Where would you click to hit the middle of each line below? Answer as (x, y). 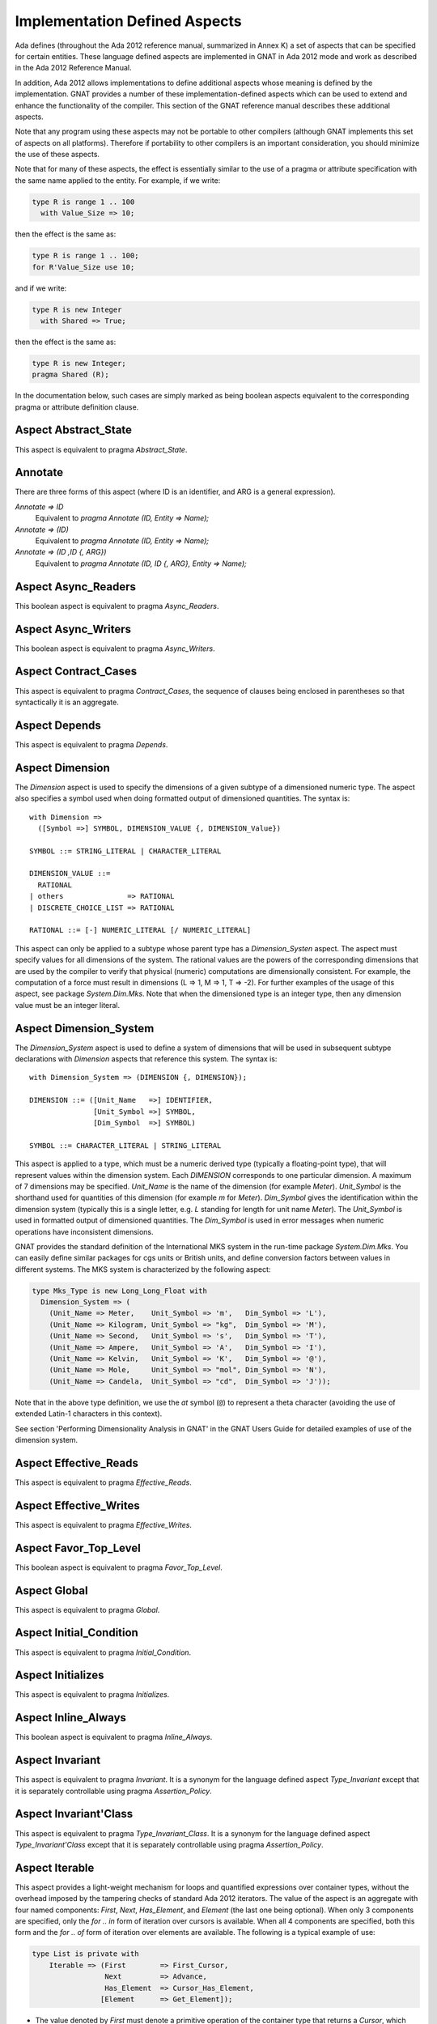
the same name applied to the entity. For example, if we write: (118, 180)
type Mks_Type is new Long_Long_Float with (120, 1291)
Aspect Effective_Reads (77, 1463)
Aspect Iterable (55, 1867)
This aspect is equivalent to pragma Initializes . (92, 1694)
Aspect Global (51, 1590)
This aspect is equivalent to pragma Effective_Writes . (103, 1524)
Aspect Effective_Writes (78, 1505)
